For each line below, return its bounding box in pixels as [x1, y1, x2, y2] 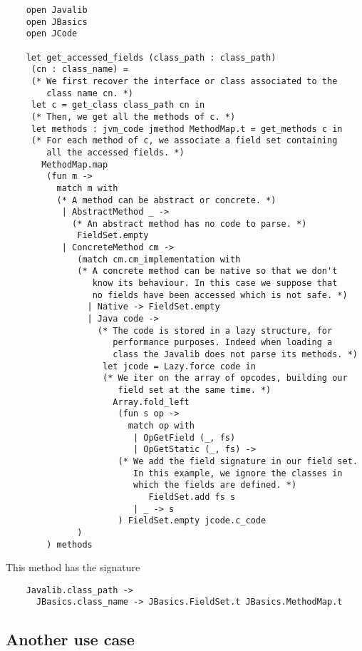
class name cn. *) [46, 88, 133, 98]
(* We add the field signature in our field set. [118, 456, 358, 466]
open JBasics [26, 16, 88, 27]
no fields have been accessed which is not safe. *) [92, 289, 348, 300]
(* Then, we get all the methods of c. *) [31, 111, 236, 122]
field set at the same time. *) [118, 385, 271, 395]
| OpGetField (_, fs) [133, 432, 236, 443]
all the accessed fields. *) [46, 147, 185, 158]
